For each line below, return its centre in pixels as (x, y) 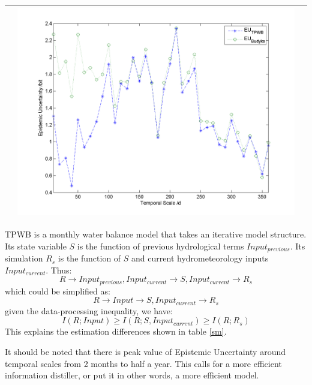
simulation (24, 258)
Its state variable (36, 246)
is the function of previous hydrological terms (160, 246)
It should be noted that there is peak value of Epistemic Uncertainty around (145, 352)
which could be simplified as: (58, 291)
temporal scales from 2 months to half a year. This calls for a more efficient (143, 363)
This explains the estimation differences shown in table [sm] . (116, 331)
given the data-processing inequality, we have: (89, 310)
